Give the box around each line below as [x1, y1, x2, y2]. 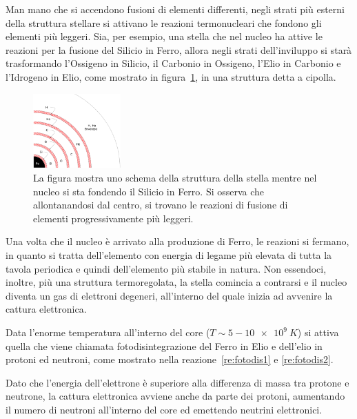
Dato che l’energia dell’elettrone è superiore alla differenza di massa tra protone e [6, 375, 349, 389]
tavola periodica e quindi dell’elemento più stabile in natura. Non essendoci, [6, 261, 327, 275]
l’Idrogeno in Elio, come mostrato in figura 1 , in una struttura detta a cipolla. [6, 69, 336, 84]
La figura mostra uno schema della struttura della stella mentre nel [33, 170, 317, 185]
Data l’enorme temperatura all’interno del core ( [6, 325, 210, 339]
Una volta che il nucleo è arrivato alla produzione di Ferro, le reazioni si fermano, [6, 234, 349, 249]
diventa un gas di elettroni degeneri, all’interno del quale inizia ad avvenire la [6, 288, 333, 302]
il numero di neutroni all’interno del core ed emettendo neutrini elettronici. [6, 402, 323, 416]
